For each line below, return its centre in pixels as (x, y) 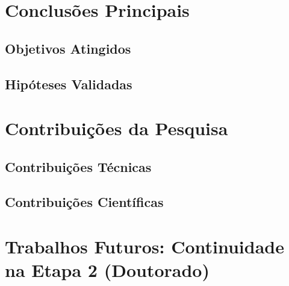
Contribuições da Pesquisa (117, 128)
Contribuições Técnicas (78, 166)
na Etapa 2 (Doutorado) (107, 270)
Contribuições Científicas (84, 202)
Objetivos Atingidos (68, 48)
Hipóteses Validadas (69, 84)
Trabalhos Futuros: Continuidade (144, 246)
